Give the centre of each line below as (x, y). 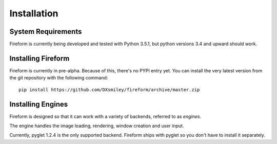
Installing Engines (39, 104)
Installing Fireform (39, 58)
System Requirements (46, 32)
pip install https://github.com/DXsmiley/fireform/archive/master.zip (109, 89)
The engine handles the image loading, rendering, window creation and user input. (97, 126)
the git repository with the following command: (59, 78)
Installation (34, 13)
